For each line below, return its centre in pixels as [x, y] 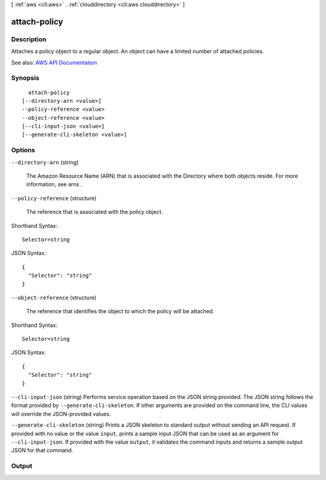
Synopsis [25, 78]
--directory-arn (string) [45, 162]
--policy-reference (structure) [54, 198]
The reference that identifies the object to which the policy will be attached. [120, 311]
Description [29, 39]
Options [23, 150]
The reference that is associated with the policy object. [94, 212]
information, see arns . [54, 184]
